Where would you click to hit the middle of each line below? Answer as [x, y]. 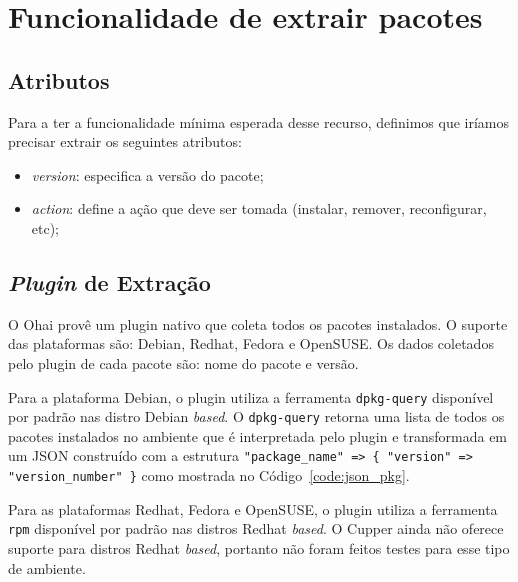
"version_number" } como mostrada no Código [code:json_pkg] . [209, 475]
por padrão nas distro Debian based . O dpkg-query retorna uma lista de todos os [256, 416]
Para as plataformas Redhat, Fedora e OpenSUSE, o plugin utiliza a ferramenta [253, 508]
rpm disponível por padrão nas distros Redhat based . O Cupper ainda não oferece [256, 528]
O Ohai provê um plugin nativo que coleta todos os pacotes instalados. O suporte [258, 323]
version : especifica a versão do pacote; [147, 174]
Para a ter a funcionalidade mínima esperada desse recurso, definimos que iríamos [258, 121]
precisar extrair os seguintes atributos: [125, 141]
